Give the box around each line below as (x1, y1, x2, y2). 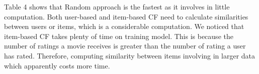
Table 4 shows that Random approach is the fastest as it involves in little (4, 1, 230, 11)
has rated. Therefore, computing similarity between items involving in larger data (4, 50, 255, 60)
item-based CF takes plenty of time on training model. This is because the (4, 30, 233, 41)
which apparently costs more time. (4, 60, 110, 70)
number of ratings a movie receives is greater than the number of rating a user (4, 40, 246, 51)
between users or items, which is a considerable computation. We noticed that (4, 21, 244, 31)
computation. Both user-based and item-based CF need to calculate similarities (4, 11, 248, 21)
